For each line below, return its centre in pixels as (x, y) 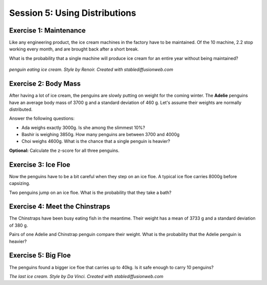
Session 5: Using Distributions (73, 13)
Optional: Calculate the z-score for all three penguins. (64, 150)
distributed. (21, 109)
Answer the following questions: (42, 118)
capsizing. (20, 184)
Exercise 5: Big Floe (40, 256)
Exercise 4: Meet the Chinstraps (60, 207)
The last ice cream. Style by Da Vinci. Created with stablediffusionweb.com (86, 276)
